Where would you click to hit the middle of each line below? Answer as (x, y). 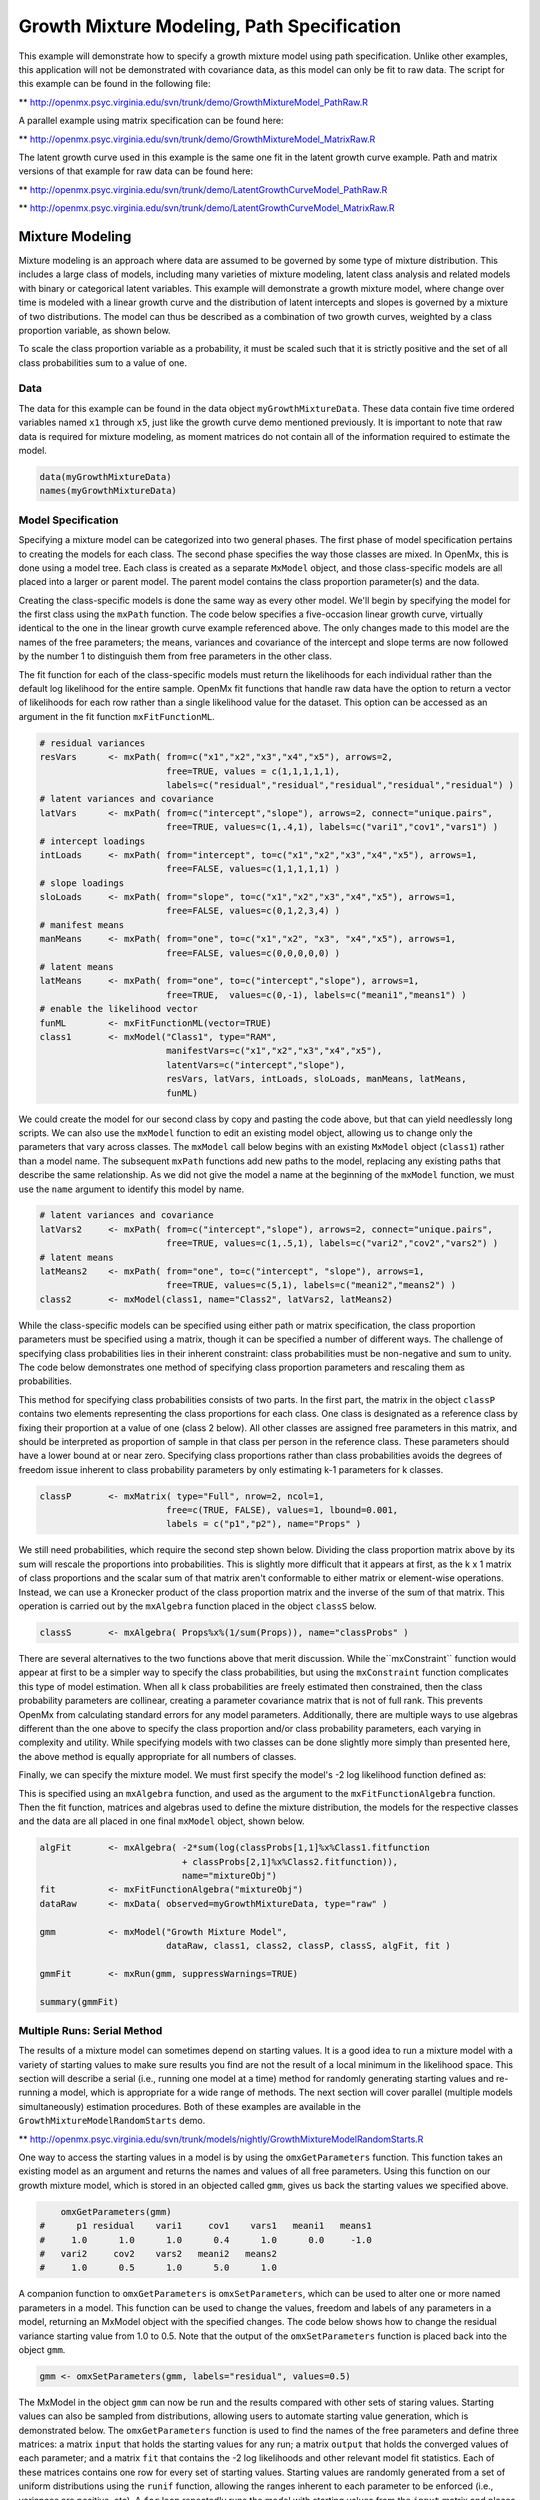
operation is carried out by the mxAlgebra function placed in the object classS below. (197, 1606)
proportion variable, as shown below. (94, 330)
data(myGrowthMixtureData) (105, 476)
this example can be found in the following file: (114, 84)
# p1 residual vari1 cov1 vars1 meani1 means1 (205, 2226)
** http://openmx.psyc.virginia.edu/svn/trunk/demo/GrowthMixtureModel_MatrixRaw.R (197, 139)
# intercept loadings (92, 841)
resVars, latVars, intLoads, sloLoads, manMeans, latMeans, (316, 1079)
